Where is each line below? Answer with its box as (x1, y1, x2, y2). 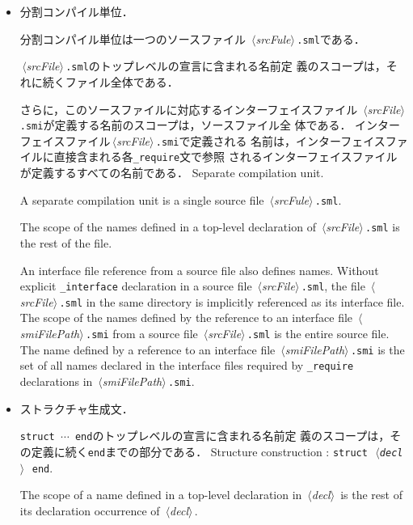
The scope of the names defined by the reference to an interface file (19, 309, 353, 326)
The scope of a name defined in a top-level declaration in (19, 486, 302, 503)
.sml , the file (301, 277, 365, 294)
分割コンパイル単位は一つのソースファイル (19, 30, 247, 47)
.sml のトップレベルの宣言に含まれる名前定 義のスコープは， (65, 57, 386, 74)
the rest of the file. (19, 234, 112, 251)
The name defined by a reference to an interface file (19, 341, 276, 358)
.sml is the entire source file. (247, 325, 390, 342)
